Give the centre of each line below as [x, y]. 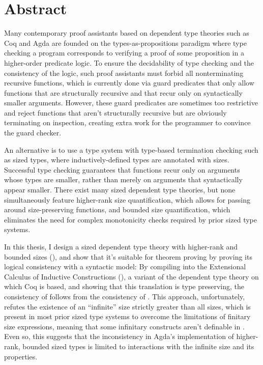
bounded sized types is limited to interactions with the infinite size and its [138, 346]
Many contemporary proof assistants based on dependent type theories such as [127, 33]
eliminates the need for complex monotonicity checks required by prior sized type [131, 219]
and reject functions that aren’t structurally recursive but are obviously [115, 112]
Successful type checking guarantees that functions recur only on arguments [122, 169]
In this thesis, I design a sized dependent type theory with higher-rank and [121, 246]
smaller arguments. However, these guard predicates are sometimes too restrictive [131, 103]
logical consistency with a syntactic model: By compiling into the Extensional [125, 266]
